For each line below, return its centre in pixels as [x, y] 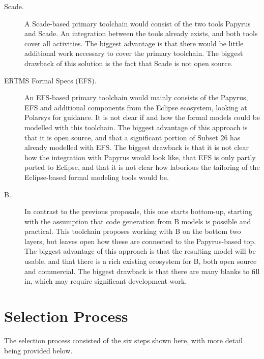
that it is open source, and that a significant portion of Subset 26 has [133, 137]
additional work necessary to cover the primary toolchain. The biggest [134, 53]
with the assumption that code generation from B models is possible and [138, 221]
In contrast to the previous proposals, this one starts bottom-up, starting [138, 211]
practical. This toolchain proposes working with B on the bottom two [133, 231]
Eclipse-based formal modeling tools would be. [97, 177]
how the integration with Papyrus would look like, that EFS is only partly [140, 157]
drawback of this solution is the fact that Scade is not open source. [129, 63]
